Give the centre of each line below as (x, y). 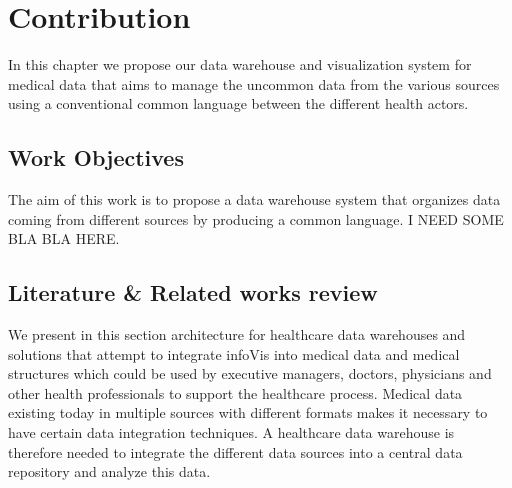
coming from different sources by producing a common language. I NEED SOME (256, 218)
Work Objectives (96, 157)
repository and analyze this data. (109, 471)
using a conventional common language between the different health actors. (238, 103)
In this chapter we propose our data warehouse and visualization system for (240, 64)
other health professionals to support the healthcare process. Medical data (235, 392)
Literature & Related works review (193, 292)
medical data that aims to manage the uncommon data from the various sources (254, 83)
